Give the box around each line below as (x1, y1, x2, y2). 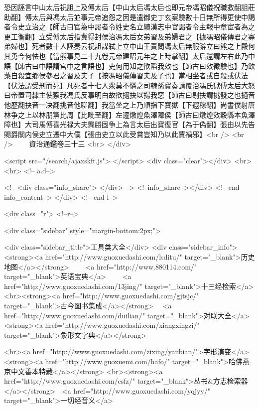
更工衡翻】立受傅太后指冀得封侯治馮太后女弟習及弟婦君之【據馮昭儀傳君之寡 (4, 31, 255, 41)
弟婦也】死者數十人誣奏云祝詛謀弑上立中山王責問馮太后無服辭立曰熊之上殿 (4, 41, 248, 51)
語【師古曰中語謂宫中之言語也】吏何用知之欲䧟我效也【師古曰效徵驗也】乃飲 (4, 60, 255, 71)
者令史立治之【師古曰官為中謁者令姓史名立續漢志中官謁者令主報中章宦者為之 (4, 21, 255, 32)
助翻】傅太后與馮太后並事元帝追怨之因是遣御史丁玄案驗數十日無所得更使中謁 (4, 11, 255, 22)
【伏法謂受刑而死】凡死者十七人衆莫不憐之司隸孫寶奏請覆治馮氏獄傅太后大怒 (4, 80, 255, 90)
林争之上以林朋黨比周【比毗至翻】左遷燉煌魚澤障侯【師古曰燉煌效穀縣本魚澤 (4, 109, 255, 120)
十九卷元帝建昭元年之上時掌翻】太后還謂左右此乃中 (87, 50, 255, 61)
